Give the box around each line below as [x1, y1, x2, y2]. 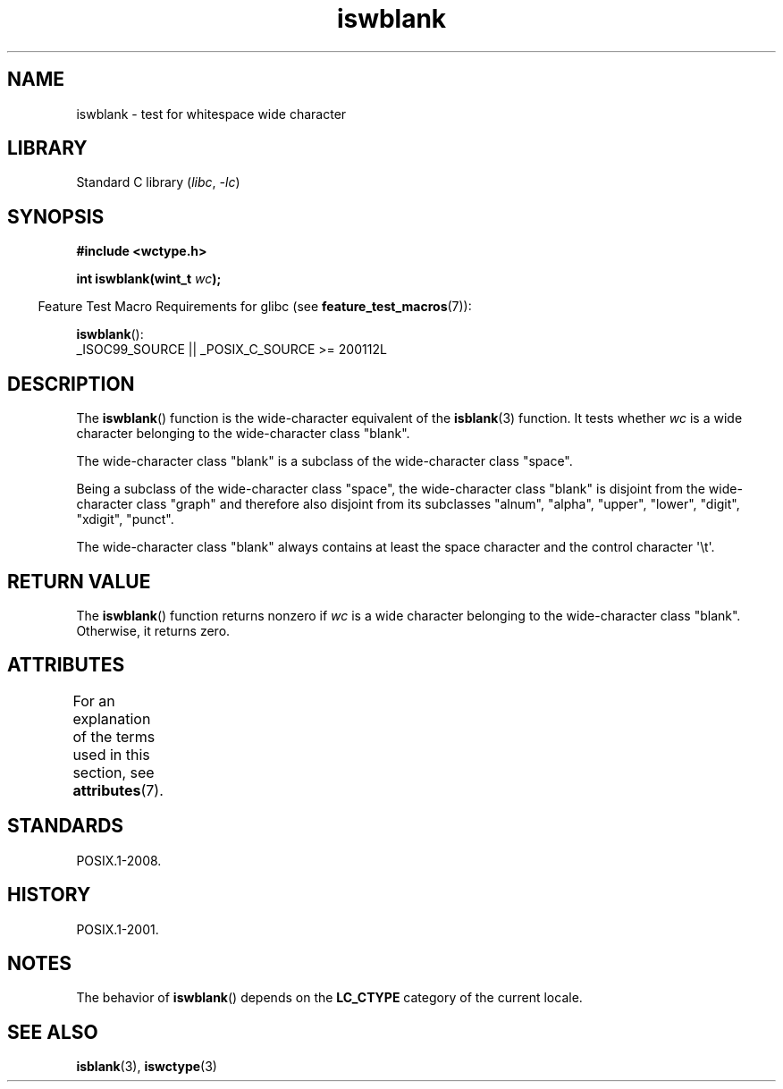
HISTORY [7, 883, 91, 907]
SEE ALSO [7, 1020, 98, 1043]
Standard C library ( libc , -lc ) [76, 174, 240, 190]
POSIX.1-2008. [76, 852, 162, 868]
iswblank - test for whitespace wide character [76, 106, 347, 122]
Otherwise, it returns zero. [76, 622, 231, 638]
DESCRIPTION [7, 372, 135, 395]
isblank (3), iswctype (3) [76, 1059, 217, 1075]
